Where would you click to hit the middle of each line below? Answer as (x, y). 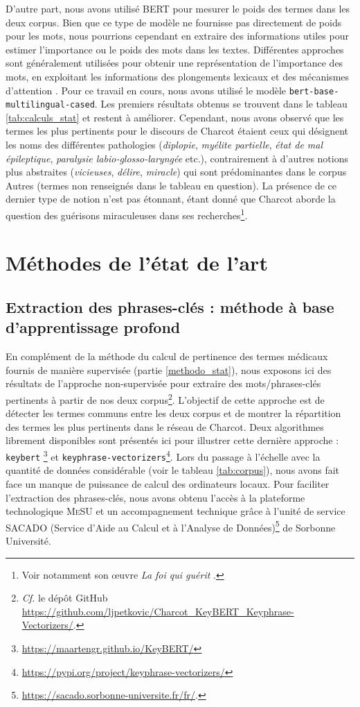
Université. (28, 540)
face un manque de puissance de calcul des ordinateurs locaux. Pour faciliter (168, 483)
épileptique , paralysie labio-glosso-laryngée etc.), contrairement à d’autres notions (177, 158)
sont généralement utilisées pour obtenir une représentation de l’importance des (174, 63)
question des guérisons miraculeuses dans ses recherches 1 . (127, 214)
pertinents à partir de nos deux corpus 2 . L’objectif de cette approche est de (165, 399)
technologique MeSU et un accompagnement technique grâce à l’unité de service (175, 511)
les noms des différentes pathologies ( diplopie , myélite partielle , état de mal (164, 145)
